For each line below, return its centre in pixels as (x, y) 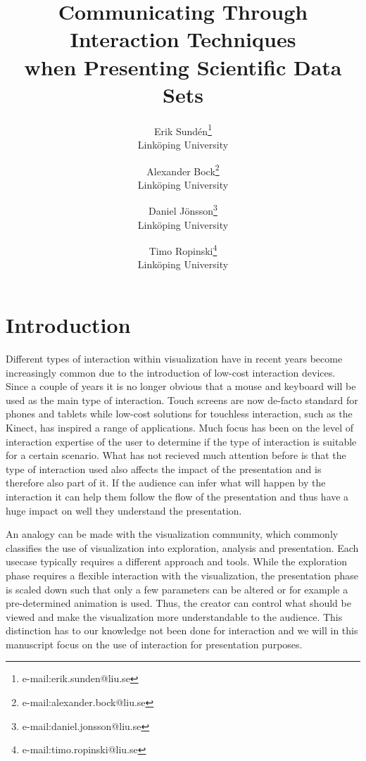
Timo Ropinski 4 (183, 250)
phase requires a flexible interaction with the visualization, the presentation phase (182, 575)
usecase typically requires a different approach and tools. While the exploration (177, 561)
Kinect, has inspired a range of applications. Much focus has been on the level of (179, 427)
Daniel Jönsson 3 (183, 210)
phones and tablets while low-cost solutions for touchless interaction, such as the (179, 414)
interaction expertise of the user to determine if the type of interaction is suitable (181, 441)
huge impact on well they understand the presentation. (124, 510)
